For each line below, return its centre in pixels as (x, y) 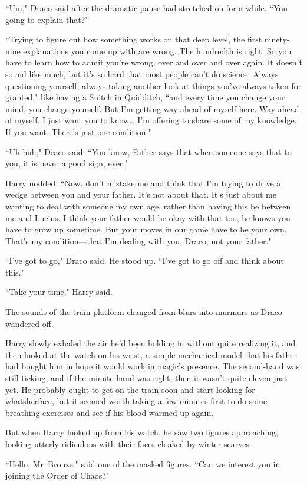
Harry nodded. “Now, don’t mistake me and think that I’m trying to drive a (143, 183)
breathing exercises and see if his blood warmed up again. (110, 412)
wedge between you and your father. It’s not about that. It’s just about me (141, 194)
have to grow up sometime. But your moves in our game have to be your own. (146, 229)
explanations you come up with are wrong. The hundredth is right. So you (157, 50)
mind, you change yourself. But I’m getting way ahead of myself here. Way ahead (152, 108)
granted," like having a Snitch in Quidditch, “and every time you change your (145, 97)
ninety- (277, 39)
